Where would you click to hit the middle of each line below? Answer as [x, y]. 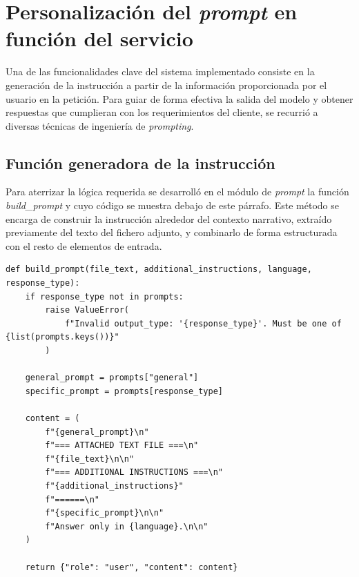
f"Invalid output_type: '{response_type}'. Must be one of [203, 323]
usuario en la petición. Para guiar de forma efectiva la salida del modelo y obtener [179, 98]
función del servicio [99, 38]
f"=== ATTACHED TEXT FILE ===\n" [122, 446]
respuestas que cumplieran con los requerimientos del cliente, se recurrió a [162, 112]
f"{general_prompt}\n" [97, 432]
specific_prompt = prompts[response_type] [124, 391]
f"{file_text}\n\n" [90, 459]
